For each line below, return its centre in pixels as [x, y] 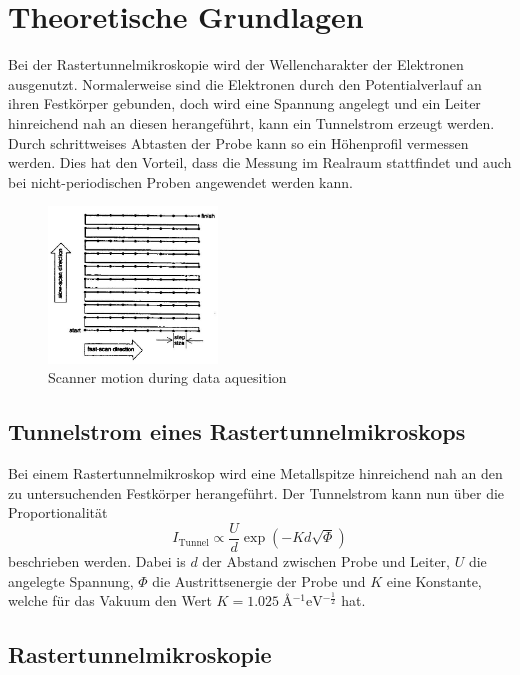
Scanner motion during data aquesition [167, 377]
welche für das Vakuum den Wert [110, 600]
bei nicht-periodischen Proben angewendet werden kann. [180, 181]
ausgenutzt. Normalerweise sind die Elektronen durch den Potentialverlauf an [245, 83]
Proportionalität [58, 512]
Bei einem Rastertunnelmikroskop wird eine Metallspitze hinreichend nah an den [255, 473]
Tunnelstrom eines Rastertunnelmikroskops [237, 431]
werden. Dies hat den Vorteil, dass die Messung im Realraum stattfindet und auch [260, 162]
